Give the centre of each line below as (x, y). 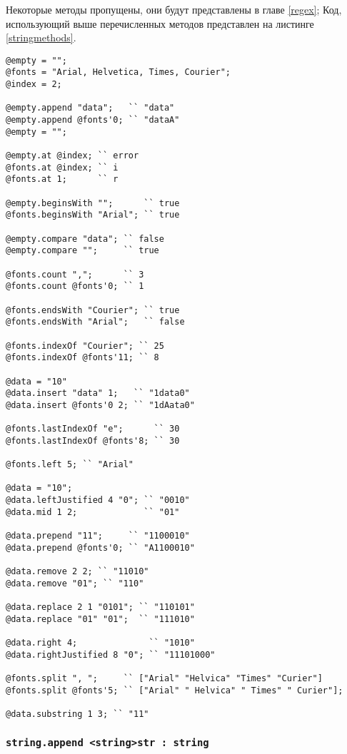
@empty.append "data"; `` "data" (90, 108)
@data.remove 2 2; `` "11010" (77, 571)
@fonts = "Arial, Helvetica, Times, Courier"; (118, 72)
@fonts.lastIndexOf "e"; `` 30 (93, 429)
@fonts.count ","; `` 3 (75, 274)
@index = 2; (34, 85)
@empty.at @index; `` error (72, 156)
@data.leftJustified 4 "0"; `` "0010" (98, 500)
